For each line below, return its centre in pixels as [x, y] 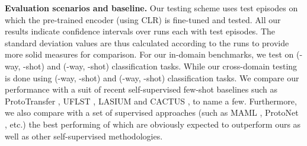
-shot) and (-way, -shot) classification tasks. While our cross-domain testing [160, 66]
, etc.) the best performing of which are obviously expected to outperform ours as [153, 124]
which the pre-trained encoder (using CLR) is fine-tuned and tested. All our [143, 19]
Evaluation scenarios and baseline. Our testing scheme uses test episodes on [151, 8]
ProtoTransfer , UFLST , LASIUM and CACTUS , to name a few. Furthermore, [151, 101]
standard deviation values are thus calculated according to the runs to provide [147, 42]
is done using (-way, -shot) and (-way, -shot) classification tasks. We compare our [152, 77]
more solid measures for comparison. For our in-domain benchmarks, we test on [149, 54]
